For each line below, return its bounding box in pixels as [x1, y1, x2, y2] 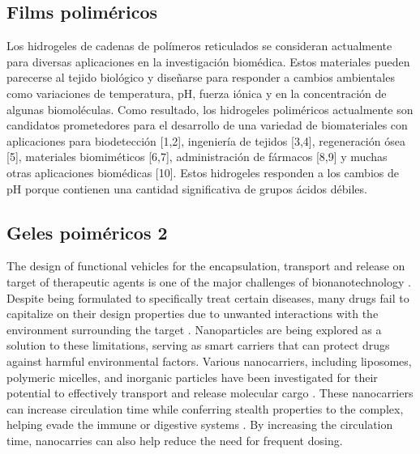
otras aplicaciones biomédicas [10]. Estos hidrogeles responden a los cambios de [6, 163, 399, 180]
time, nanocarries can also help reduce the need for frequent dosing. [6, 431, 343, 448]
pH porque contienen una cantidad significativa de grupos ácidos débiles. [6, 180, 367, 197]
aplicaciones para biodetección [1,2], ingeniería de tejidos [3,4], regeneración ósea [6, 132, 405, 149]
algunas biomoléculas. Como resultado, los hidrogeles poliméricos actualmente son [6, 100, 414, 117]
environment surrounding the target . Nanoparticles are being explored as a [6, 320, 382, 337]
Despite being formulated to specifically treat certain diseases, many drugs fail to [6, 289, 409, 306]
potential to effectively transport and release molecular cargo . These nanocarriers [6, 384, 414, 401]
